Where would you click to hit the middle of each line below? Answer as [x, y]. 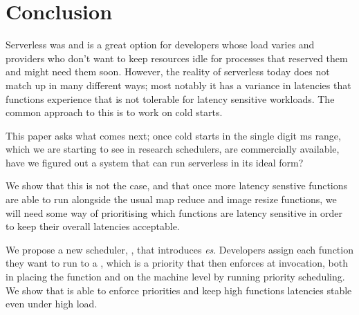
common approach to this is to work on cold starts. [114, 112]
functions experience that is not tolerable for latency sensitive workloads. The [170, 98]
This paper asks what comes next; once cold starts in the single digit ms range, [173, 135]
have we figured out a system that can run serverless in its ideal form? [155, 162]
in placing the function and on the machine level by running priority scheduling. [175, 277]
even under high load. [52, 304]
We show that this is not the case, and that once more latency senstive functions [177, 185]
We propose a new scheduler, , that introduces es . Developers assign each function [179, 249]
